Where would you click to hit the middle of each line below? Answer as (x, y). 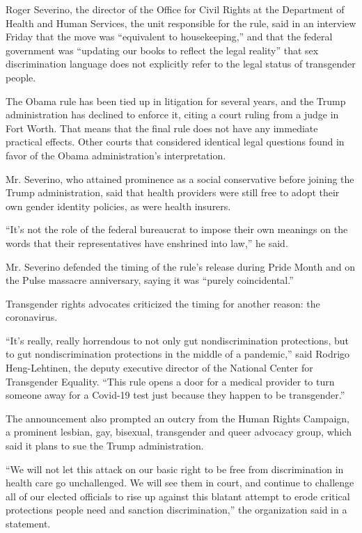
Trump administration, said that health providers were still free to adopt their (173, 192)
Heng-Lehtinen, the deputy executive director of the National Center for (159, 368)
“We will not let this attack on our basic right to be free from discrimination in (175, 469)
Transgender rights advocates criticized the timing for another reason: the (163, 303)
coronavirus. (32, 317)
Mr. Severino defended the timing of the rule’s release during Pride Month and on (180, 266)
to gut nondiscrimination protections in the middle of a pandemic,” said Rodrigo (178, 354)
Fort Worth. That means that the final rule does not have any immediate (162, 128)
